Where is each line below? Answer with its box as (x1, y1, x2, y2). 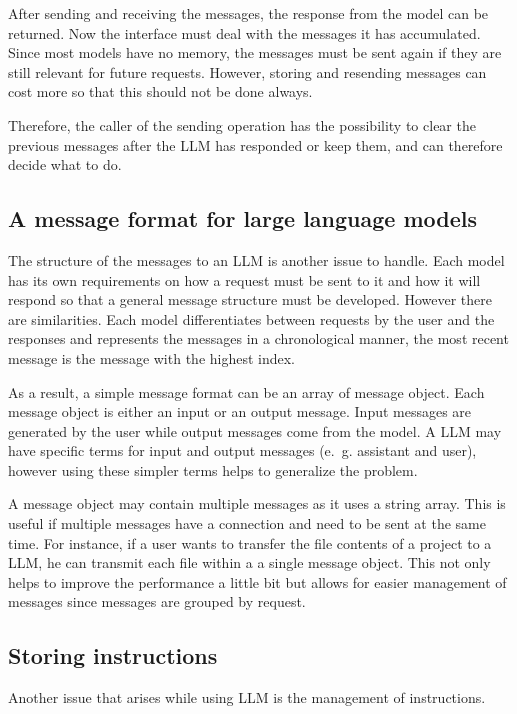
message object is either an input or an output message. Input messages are (8, 401, 472, 422)
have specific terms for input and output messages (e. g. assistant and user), (8, 440, 477, 461)
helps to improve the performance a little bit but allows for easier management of (8, 571, 507, 592)
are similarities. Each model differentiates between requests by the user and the (8, 308, 495, 329)
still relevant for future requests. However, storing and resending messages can (8, 61, 487, 82)
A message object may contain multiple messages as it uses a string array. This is (8, 493, 506, 514)
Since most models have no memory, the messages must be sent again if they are (8, 42, 502, 63)
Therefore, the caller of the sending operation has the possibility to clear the (8, 114, 476, 135)
